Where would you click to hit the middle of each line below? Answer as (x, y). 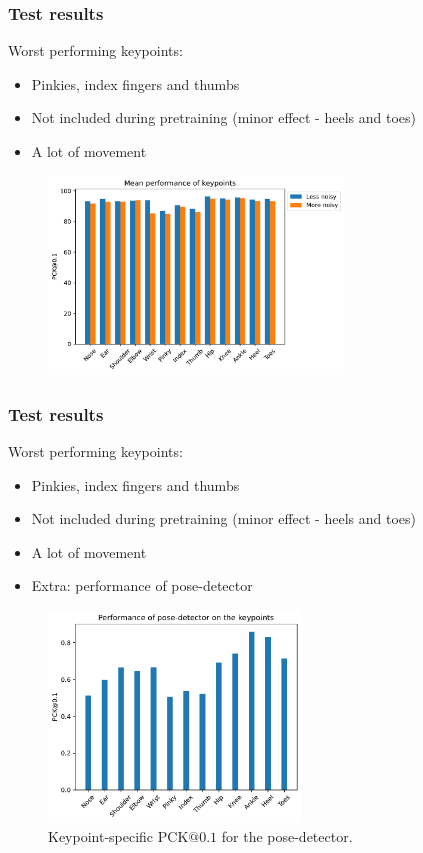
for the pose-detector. (287, 836)
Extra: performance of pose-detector (142, 585)
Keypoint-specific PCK (118, 836)
